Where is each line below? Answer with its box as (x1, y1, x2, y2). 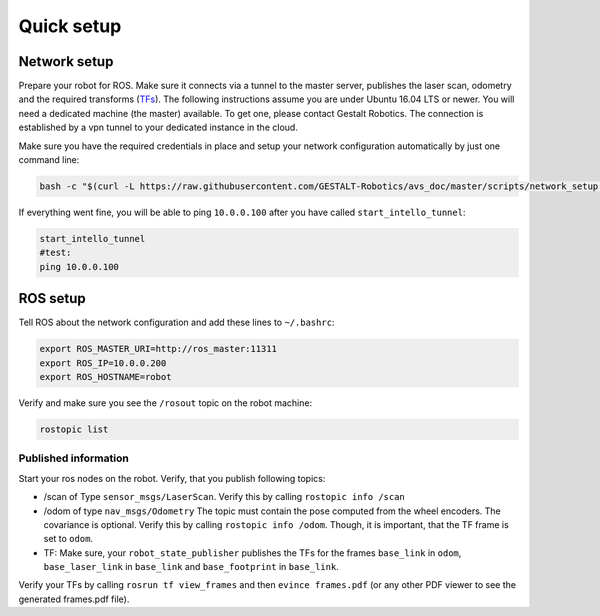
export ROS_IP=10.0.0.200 (39, 357, 167, 369)
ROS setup (18, 290, 86, 307)
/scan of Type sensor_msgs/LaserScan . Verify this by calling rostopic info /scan (43, 491, 405, 503)
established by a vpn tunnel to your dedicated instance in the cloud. (18, 121, 299, 134)
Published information (18, 451, 129, 465)
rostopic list (39, 423, 109, 435)
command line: (18, 154, 80, 166)
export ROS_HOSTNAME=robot (39, 371, 172, 383)
